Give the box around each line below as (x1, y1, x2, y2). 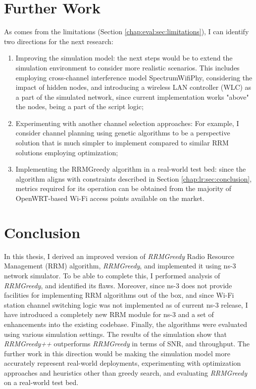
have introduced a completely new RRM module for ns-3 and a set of (4, 309, 214, 320)
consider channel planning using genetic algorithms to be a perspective (15, 128, 230, 138)
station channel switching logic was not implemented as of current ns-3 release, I (4, 299, 248, 310)
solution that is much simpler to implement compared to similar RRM (15, 137, 229, 148)
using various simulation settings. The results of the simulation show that (4, 328, 227, 339)
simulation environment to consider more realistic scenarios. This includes (15, 62, 240, 72)
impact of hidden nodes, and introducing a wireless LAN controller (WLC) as (15, 82, 252, 92)
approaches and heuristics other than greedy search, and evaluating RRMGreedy (4, 367, 248, 378)
